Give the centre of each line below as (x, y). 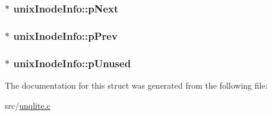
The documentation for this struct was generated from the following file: (136, 85)
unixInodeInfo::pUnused (72, 63)
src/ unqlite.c (28, 105)
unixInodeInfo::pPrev (65, 35)
